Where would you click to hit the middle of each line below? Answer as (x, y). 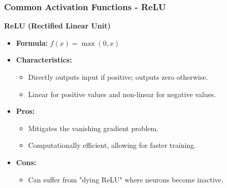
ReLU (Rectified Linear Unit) (57, 26)
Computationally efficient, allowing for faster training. (112, 145)
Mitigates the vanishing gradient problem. (93, 128)
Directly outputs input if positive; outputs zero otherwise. (118, 77)
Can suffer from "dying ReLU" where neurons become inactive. (126, 179)
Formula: (32, 42)
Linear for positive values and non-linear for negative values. (122, 94)
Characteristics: (44, 60)
